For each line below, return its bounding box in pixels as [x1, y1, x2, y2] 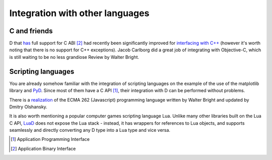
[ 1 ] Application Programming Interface [11, 136, 90, 142]
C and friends [9, 27, 53, 35]
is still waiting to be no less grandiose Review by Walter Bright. [9, 54, 140, 60]
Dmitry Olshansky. [9, 104, 47, 110]
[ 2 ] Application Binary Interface [11, 145, 76, 151]
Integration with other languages [9, 8, 150, 19]
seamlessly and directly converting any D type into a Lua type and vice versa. [9, 127, 171, 133]
